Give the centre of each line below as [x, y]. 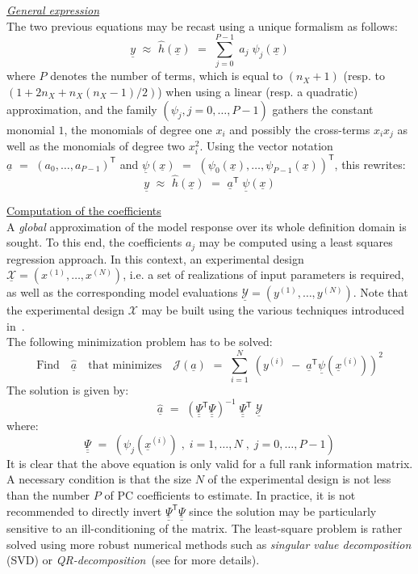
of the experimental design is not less [299, 479]
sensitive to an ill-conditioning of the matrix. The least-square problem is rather [205, 528]
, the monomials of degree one [138, 129]
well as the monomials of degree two [96, 145]
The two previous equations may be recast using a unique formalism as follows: [202, 25]
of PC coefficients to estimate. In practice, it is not [230, 495]
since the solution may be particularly [283, 511]
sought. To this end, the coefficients [94, 242]
